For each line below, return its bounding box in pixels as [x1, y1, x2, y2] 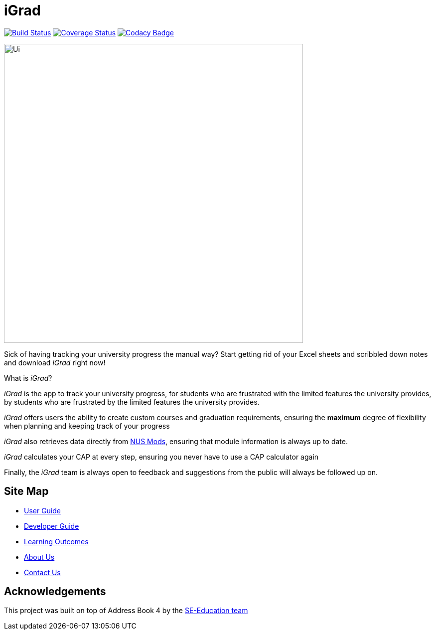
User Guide [24, 506, 61, 515]
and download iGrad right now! [4, 358, 106, 367]
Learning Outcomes [24, 537, 89, 546]
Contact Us [24, 568, 61, 577]
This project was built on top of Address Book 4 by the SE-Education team [4, 606, 248, 615]
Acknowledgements [4, 585, 106, 598]
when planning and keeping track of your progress [4, 421, 170, 430]
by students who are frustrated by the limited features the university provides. [4, 397, 260, 406]
